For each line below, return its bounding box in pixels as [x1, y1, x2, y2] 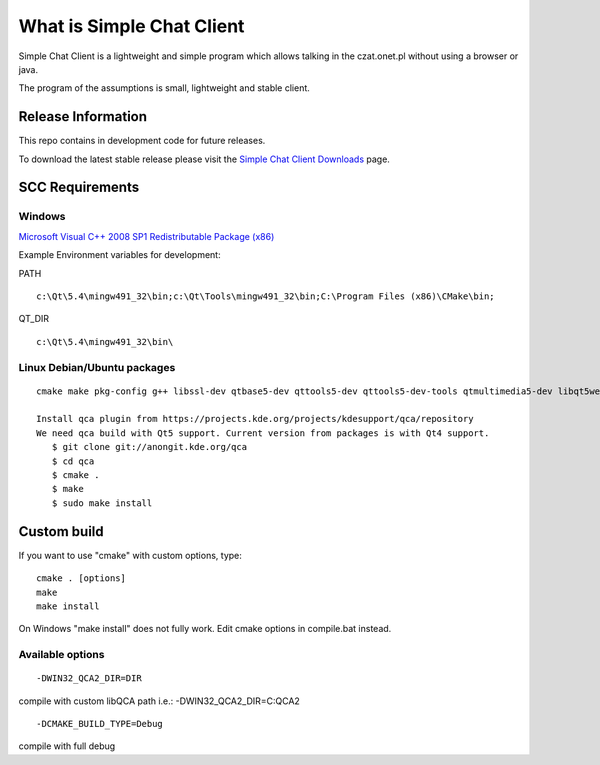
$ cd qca [51, 455, 95, 467]
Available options [18, 648, 105, 662]
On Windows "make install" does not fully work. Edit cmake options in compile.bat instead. [18, 623, 392, 635]
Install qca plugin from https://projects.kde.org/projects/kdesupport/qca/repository [36, 413, 474, 425]
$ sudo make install [51, 497, 153, 509]
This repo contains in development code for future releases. [18, 135, 266, 147]
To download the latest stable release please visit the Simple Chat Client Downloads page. [18, 153, 390, 165]
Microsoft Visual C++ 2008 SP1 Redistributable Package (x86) [18, 230, 275, 242]
